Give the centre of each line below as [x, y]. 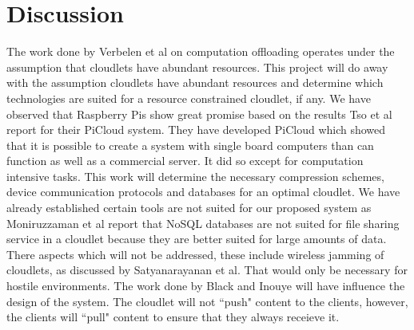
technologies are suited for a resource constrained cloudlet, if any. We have [189, 98]
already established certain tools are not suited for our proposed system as [189, 208]
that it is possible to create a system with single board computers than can [190, 145]
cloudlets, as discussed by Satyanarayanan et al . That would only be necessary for [207, 270]
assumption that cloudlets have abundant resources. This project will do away [197, 67]
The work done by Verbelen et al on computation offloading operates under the [201, 51]
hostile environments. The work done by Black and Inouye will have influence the [206, 286]
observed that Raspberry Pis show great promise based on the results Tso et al [199, 114]
